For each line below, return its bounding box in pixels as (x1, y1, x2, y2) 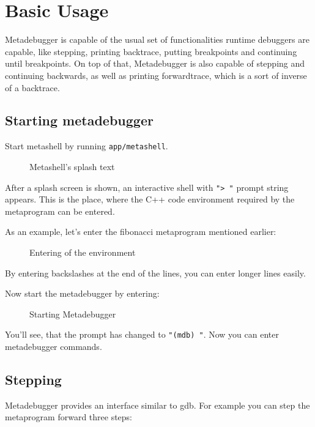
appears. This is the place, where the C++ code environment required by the (5, 193, 295, 206)
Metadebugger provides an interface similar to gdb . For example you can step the (5, 398, 310, 411)
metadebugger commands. (5, 340, 102, 353)
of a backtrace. (5, 81, 60, 94)
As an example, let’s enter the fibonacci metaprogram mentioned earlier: (5, 225, 276, 238)
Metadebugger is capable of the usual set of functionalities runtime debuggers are (5, 33, 309, 46)
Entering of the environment (29, 245, 136, 258)
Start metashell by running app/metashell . (5, 139, 168, 152)
